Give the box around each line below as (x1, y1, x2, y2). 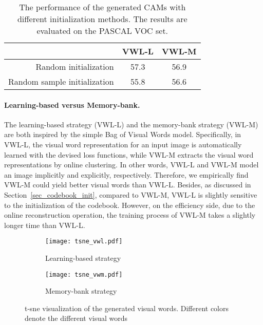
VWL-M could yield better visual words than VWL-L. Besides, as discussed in (4, 179, 251, 190)
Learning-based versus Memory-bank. (4, 99, 140, 110)
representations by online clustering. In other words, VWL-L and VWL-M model (4, 159, 259, 170)
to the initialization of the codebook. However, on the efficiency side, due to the (4, 199, 255, 210)
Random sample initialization (8, 75, 114, 87)
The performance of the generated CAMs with (19, 1, 186, 13)
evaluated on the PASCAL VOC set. (36, 25, 168, 36)
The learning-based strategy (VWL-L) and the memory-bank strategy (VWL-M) (4, 119, 258, 129)
